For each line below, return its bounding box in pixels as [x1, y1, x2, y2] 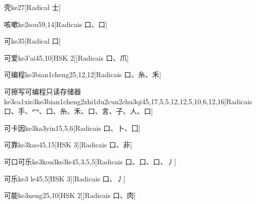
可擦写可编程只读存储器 [4, 86, 81, 96]
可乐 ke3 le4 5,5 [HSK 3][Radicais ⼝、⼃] [4, 173, 125, 183]
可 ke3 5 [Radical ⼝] [4, 36, 61, 46]
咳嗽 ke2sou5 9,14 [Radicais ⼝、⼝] [4, 19, 107, 29]
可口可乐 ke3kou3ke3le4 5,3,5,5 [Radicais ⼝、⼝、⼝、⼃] [4, 156, 176, 166]
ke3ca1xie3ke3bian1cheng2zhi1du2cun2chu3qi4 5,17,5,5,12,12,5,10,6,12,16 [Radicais [4, 96, 252, 106]
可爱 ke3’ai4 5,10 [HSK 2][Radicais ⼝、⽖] [4, 52, 129, 63]
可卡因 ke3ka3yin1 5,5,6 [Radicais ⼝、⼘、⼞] [4, 122, 140, 133]
